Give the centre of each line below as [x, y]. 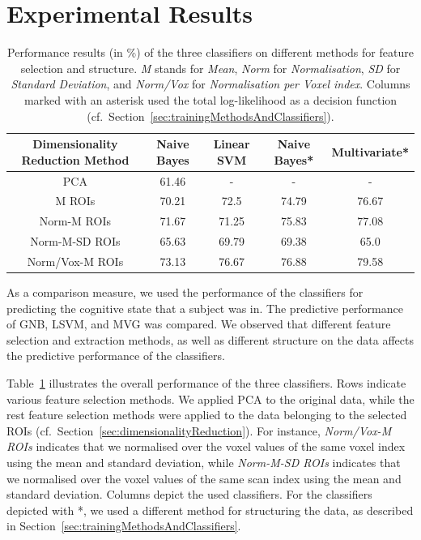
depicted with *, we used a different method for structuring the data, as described [210, 510]
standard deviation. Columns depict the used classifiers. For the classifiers [189, 494]
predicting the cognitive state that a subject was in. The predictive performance [205, 308]
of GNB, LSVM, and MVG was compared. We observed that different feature [199, 324]
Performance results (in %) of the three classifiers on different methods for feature [210, 52]
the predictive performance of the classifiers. [116, 356]
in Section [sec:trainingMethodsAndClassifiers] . [124, 526]
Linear [232, 144]
